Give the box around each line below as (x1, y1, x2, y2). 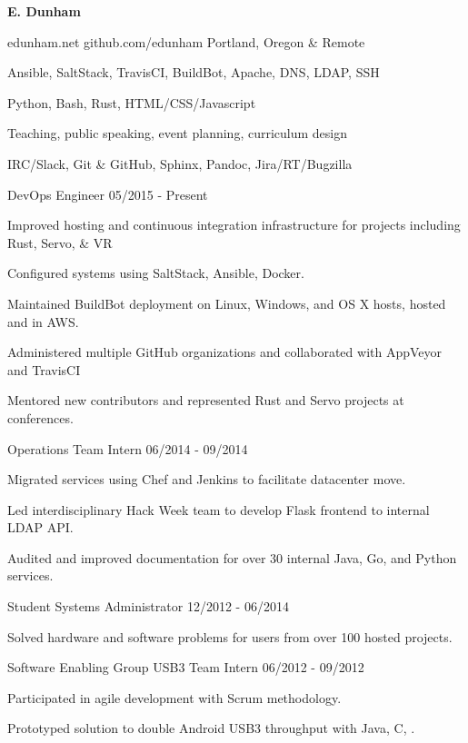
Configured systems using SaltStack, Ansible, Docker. (7, 263, 304, 282)
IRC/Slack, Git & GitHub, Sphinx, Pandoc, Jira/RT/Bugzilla (7, 154, 353, 173)
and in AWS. (7, 312, 79, 331)
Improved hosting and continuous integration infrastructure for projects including (7, 215, 461, 234)
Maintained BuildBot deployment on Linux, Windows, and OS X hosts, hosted (7, 293, 446, 312)
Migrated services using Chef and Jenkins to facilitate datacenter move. (7, 470, 406, 489)
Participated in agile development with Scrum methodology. (7, 688, 342, 707)
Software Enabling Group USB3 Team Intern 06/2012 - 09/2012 (7, 658, 364, 677)
